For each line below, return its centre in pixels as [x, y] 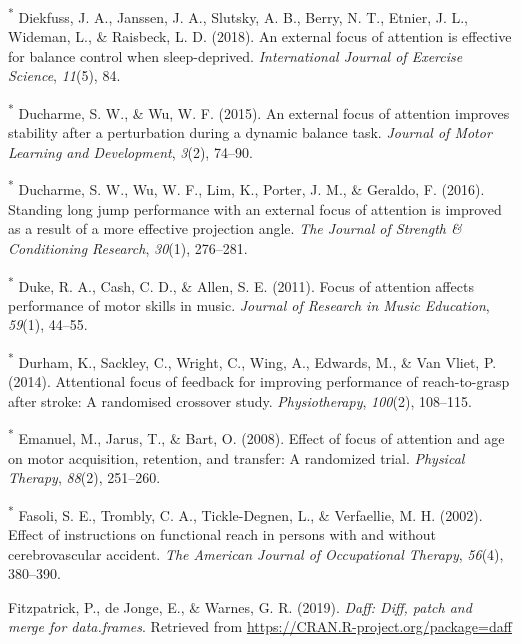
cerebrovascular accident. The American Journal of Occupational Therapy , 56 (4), [256, 553]
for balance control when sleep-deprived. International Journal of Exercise [235, 55]
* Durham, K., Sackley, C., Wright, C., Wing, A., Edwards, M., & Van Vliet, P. [252, 360]
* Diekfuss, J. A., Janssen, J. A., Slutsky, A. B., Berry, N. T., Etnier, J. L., [238, 15]
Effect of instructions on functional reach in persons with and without [222, 534]
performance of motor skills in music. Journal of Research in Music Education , [249, 304]
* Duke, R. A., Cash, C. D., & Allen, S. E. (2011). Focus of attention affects [241, 284]
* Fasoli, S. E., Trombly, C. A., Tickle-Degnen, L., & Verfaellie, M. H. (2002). [245, 513]
